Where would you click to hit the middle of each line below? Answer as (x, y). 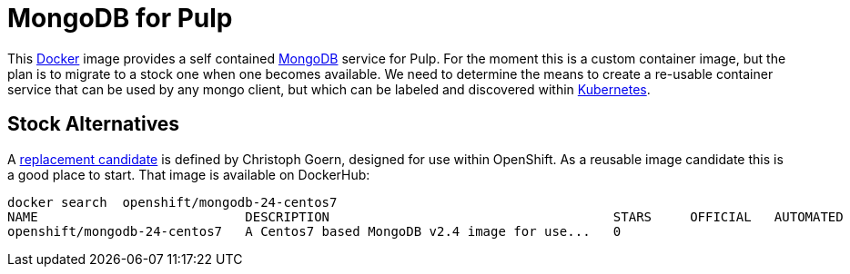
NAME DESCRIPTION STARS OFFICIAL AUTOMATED (425, 216)
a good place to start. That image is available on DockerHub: (189, 174)
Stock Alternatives (94, 124)
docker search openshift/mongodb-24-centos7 (172, 202)
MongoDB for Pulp (120, 18)
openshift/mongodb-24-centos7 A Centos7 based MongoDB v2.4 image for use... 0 (314, 231)
